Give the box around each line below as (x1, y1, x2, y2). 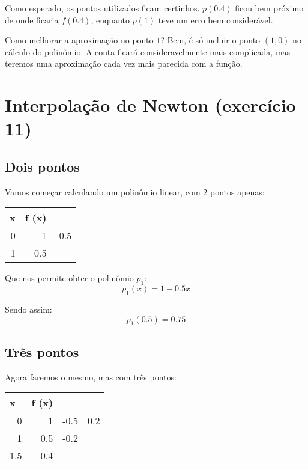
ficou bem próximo (235, 2, 304, 14)
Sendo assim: (5, 302, 52, 315)
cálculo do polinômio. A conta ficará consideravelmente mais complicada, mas (5, 45, 291, 58)
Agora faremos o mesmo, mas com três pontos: (5, 370, 177, 383)
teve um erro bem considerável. (158, 13, 273, 26)
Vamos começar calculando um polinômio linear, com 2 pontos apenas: (5, 185, 265, 198)
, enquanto (91, 13, 130, 26)
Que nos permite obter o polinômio (5, 272, 134, 284)
